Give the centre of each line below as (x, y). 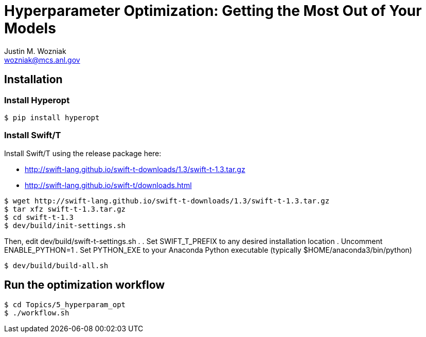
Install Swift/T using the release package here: (83, 153)
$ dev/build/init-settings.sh (65, 225)
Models (30, 28)
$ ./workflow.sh (37, 313)
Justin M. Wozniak (35, 51)
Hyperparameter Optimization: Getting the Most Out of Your (213, 11)
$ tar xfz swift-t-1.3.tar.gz (65, 209)
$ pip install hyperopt (52, 117)
